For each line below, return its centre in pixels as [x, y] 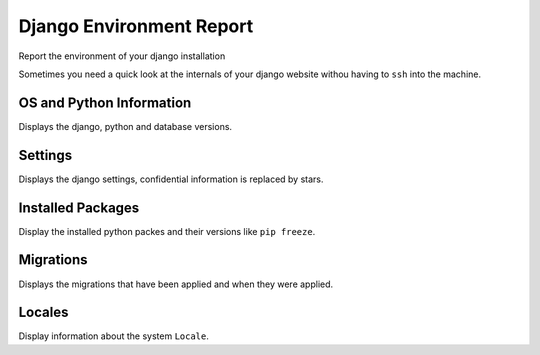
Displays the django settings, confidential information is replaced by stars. [171, 179]
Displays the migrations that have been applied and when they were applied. [176, 284]
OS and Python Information [105, 102]
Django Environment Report [136, 26]
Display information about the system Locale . [113, 336]
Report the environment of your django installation [122, 56]
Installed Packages [79, 207]
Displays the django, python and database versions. [125, 126]
